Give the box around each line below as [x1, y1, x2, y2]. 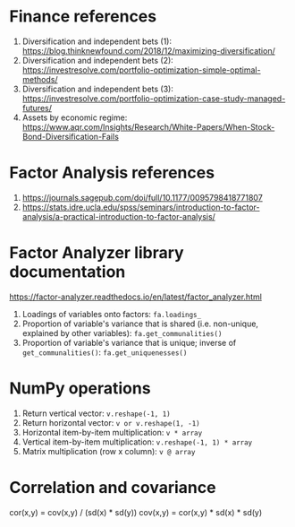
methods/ [21, 73, 58, 84]
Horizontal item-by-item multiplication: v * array [21, 427, 203, 437]
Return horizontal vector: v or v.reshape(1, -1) [21, 417, 200, 428]
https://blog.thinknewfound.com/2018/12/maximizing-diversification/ [21, 45, 275, 56]
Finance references [9, 6, 157, 27]
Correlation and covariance [9, 477, 216, 497]
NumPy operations [9, 378, 151, 398]
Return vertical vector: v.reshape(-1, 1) [21, 408, 172, 419]
